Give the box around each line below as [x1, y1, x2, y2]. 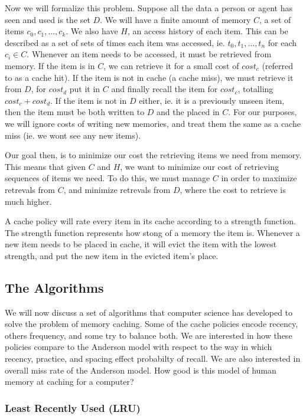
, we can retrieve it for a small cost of [103, 59, 239, 71]
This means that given [5, 160, 86, 172]
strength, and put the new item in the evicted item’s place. [5, 249, 219, 261]
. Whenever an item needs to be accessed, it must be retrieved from [27, 48, 272, 60]
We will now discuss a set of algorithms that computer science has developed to [5, 306, 293, 318]
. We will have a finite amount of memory [100, 13, 251, 25]
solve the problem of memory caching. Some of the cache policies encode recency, [5, 317, 298, 330]
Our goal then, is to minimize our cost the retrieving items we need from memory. [5, 149, 302, 161]
